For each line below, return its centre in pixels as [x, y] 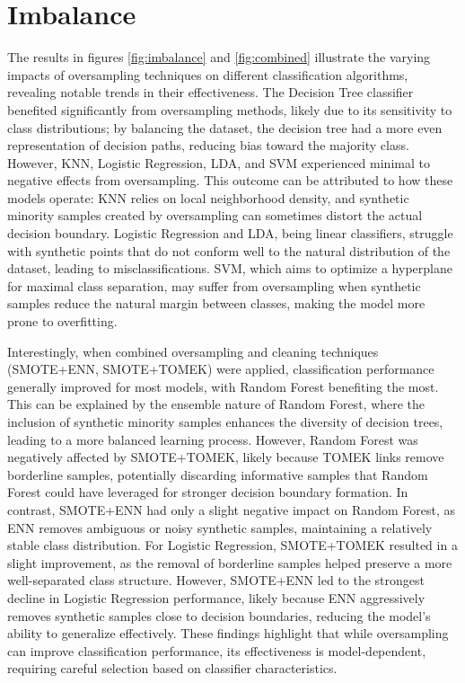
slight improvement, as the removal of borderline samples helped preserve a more [230, 562]
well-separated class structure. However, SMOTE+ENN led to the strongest [216, 580]
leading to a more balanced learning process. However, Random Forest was [213, 439]
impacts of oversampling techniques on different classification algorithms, [208, 74]
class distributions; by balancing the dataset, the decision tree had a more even [225, 127]
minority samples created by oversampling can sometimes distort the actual [215, 215]
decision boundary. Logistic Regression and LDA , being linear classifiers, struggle [230, 233]
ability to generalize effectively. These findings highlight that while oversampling [228, 633]
